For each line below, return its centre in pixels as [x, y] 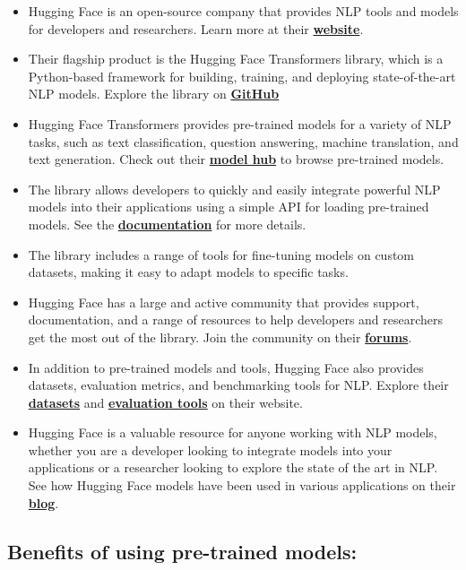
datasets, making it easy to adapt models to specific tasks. [188, 272]
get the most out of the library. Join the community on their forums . [220, 337]
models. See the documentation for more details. [167, 224]
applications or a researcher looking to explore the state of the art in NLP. [233, 467]
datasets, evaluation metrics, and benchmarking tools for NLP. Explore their [238, 385]
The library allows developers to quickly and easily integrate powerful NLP [234, 189]
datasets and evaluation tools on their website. [165, 402]
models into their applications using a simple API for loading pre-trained [229, 207]
